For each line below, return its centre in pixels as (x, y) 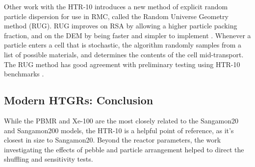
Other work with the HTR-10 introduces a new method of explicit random (116, 6)
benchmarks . (24, 74)
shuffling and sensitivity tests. (49, 159)
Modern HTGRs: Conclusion (79, 100)
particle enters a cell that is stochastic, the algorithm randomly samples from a (123, 45)
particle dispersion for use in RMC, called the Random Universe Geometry (116, 16)
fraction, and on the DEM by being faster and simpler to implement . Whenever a (127, 35)
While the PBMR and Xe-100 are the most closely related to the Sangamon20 (121, 120)
